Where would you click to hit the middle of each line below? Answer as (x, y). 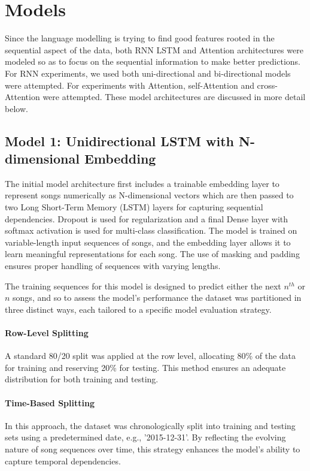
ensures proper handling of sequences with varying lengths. (113, 266)
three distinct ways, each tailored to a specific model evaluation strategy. (138, 309)
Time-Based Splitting (50, 402)
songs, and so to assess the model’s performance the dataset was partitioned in (157, 298)
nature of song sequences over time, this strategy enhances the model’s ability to (153, 449)
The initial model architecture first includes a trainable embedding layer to (142, 183)
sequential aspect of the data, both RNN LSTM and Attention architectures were (154, 49)
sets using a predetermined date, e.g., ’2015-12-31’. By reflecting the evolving (145, 437)
